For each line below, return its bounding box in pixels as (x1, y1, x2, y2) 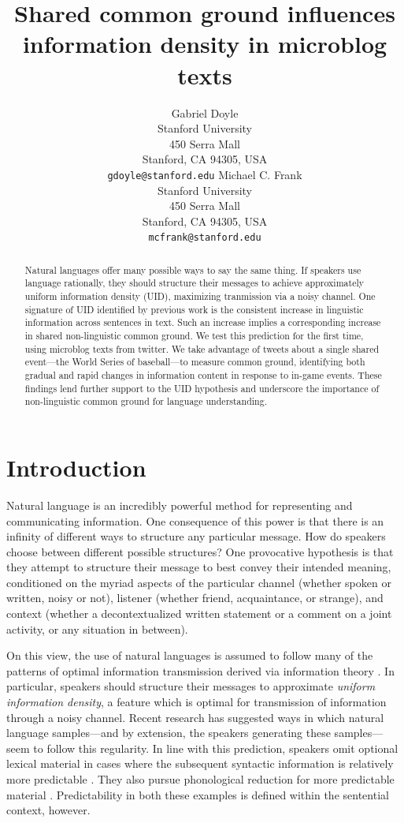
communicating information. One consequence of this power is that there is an (6, 512, 384, 529)
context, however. (6, 802, 91, 818)
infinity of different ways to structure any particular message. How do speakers (6, 528, 386, 544)
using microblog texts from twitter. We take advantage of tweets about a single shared (24, 342, 380, 355)
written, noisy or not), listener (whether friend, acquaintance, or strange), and (6, 589, 384, 606)
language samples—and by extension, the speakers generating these (6, 724, 331, 741)
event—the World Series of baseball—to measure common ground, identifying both (24, 355, 365, 368)
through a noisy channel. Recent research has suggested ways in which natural (6, 709, 384, 725)
